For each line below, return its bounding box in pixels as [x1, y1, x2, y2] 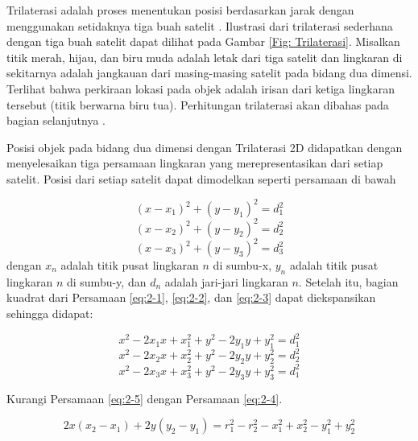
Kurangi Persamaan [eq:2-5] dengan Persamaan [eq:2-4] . [6, 389, 283, 406]
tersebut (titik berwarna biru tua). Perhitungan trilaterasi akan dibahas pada [6, 96, 389, 113]
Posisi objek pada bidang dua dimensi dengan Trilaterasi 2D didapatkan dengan [6, 138, 403, 155]
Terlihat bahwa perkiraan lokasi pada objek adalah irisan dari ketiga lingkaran [6, 80, 395, 97]
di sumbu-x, [213, 257, 272, 274]
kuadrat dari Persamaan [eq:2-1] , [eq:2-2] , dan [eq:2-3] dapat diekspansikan [6, 289, 376, 306]
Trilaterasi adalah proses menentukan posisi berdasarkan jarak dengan [6, 2, 354, 18]
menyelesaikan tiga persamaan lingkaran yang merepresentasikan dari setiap [6, 155, 383, 171]
